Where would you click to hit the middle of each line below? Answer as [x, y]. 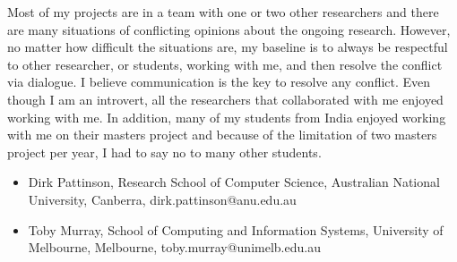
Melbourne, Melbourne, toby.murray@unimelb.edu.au [174, 247]
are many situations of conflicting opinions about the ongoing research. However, [229, 29]
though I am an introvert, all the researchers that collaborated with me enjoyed [225, 99]
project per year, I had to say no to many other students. [164, 152]
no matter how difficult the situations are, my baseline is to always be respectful [228, 47]
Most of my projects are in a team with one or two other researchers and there [223, 12]
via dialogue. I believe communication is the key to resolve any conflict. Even [219, 82]
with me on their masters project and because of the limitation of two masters [222, 135]
